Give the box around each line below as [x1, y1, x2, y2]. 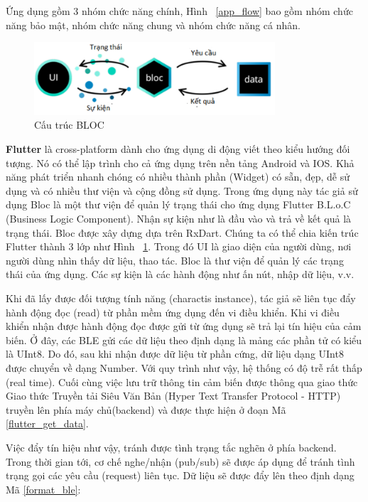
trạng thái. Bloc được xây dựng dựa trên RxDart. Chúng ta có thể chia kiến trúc [6, 225, 359, 240]
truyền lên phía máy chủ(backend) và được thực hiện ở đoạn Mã [6, 402, 286, 417]
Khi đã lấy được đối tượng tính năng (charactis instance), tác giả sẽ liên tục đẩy [6, 291, 356, 306]
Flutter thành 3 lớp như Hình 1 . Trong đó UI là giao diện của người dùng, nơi [6, 239, 352, 254]
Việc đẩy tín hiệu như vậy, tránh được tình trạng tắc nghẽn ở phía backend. [6, 439, 337, 454]
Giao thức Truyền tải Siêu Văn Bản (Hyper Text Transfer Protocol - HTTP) [6, 388, 341, 403]
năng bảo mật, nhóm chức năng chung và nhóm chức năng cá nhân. [6, 17, 301, 32]
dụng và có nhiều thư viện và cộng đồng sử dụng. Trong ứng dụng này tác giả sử [6, 183, 358, 198]
